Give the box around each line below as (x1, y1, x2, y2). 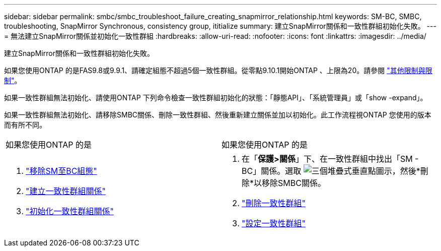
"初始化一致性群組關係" (26, 206, 114, 216)
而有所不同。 (4, 120, 46, 129)
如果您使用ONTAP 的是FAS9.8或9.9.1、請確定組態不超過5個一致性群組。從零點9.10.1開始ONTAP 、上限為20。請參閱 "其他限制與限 (4, 66, 432, 75)
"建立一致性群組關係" (26, 186, 106, 196)
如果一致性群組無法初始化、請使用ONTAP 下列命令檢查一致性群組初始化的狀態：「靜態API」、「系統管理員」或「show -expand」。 (4, 93, 427, 102)
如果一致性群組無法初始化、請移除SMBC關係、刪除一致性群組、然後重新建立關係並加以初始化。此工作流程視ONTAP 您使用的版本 (4, 110, 431, 119)
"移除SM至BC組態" (26, 166, 97, 176)
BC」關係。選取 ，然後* (242, 166, 420, 176)
